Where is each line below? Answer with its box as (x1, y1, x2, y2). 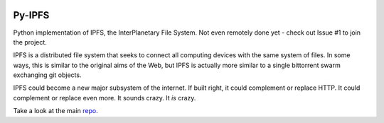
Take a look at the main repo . (13, 107, 99, 115)
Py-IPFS (13, 9, 50, 21)
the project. (13, 37, 48, 46)
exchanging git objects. (13, 71, 82, 79)
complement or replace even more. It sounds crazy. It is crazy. (13, 93, 196, 102)
